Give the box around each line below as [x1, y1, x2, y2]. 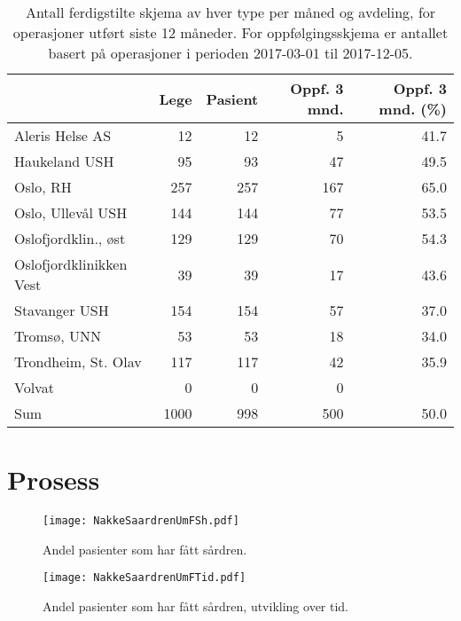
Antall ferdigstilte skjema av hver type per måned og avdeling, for [25, 2, 436, 22]
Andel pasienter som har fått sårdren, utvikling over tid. [43, 597, 349, 616]
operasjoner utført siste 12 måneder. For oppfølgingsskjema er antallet [12, 22, 449, 43]
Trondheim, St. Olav [14, 351, 142, 372]
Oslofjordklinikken [14, 254, 128, 274]
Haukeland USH [14, 151, 114, 171]
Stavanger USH [14, 300, 109, 320]
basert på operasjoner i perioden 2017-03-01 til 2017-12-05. [48, 43, 413, 63]
